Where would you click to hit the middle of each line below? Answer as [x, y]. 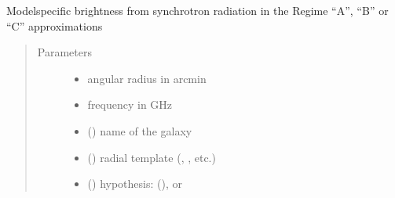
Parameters [64, 52]
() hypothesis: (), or [135, 184]
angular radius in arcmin [147, 78]
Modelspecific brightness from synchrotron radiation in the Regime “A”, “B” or [197, 10]
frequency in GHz [130, 104]
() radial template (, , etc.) [152, 157]
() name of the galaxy [140, 130]
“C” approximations [55, 25]
